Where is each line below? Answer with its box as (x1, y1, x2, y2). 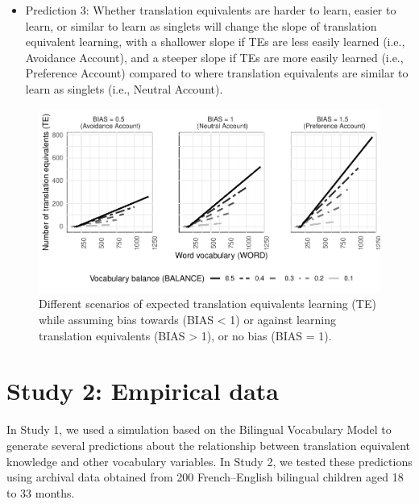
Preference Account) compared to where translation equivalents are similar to (25, 65, 409, 81)
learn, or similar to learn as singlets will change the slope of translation (25, 17, 377, 34)
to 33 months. (6, 484, 75, 501)
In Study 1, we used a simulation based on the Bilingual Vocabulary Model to (6, 421, 392, 438)
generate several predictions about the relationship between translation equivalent (6, 436, 411, 453)
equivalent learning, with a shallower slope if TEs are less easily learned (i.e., (25, 33, 405, 50)
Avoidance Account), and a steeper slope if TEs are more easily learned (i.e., (25, 48, 404, 65)
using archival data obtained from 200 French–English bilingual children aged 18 (6, 469, 404, 485)
